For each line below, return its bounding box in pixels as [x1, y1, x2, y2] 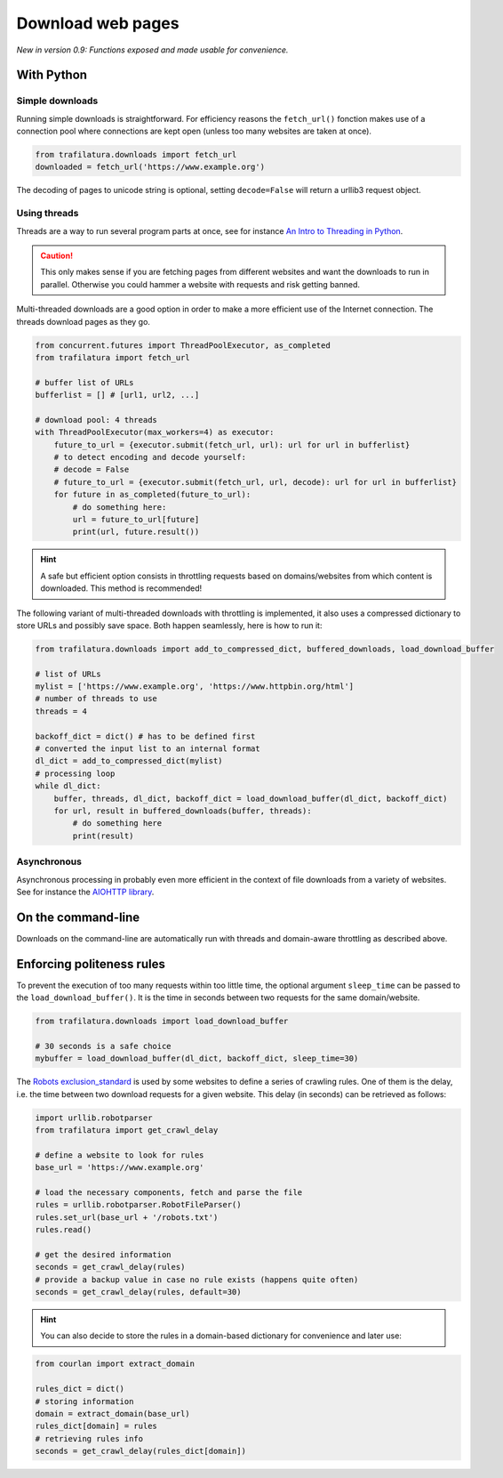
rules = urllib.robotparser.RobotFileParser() [35, 1199, 242, 1210]
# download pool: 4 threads [35, 415, 157, 424]
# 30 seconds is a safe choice [35, 1041, 172, 1051]
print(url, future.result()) [72, 527, 200, 537]
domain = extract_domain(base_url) [35, 1409, 190, 1419]
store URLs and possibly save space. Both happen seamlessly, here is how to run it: [16, 619, 323, 631]
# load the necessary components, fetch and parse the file [35, 1187, 303, 1197]
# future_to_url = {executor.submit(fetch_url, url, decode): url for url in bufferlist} [53, 477, 458, 487]
